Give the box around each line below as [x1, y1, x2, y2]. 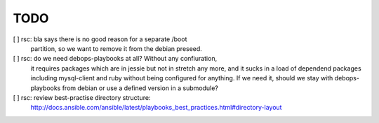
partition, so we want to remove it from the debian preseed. [30, 44, 203, 52]
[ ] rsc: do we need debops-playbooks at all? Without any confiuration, [13, 55, 218, 63]
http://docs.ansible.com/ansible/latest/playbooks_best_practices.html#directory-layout [30, 103, 282, 112]
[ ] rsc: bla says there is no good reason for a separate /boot [13, 35, 187, 43]
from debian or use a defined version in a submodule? [62, 84, 219, 92]
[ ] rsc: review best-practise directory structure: [13, 93, 151, 101]
